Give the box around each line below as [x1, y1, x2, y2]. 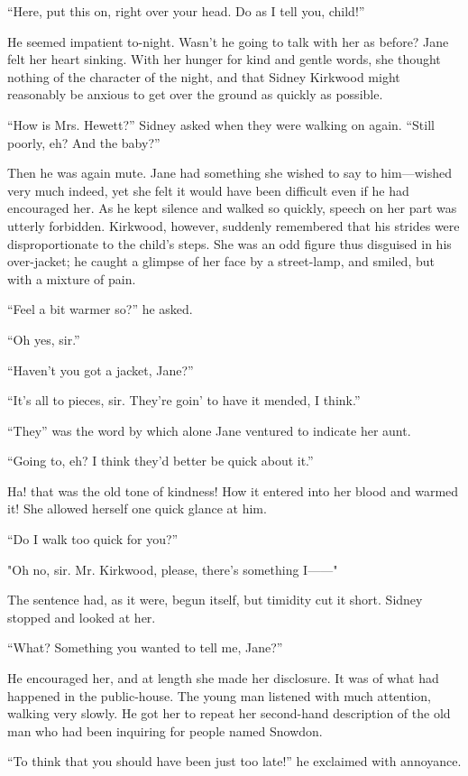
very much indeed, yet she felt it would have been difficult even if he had [7, 180, 409, 199]
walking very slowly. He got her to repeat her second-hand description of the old [7, 704, 451, 723]
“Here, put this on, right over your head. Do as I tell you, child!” [7, 2, 365, 20]
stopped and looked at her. [7, 607, 156, 626]
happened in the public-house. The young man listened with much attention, [7, 686, 431, 705]
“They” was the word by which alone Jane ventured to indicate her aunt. [7, 420, 411, 439]
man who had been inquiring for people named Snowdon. [7, 721, 323, 740]
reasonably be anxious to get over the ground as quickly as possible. [7, 85, 383, 104]
